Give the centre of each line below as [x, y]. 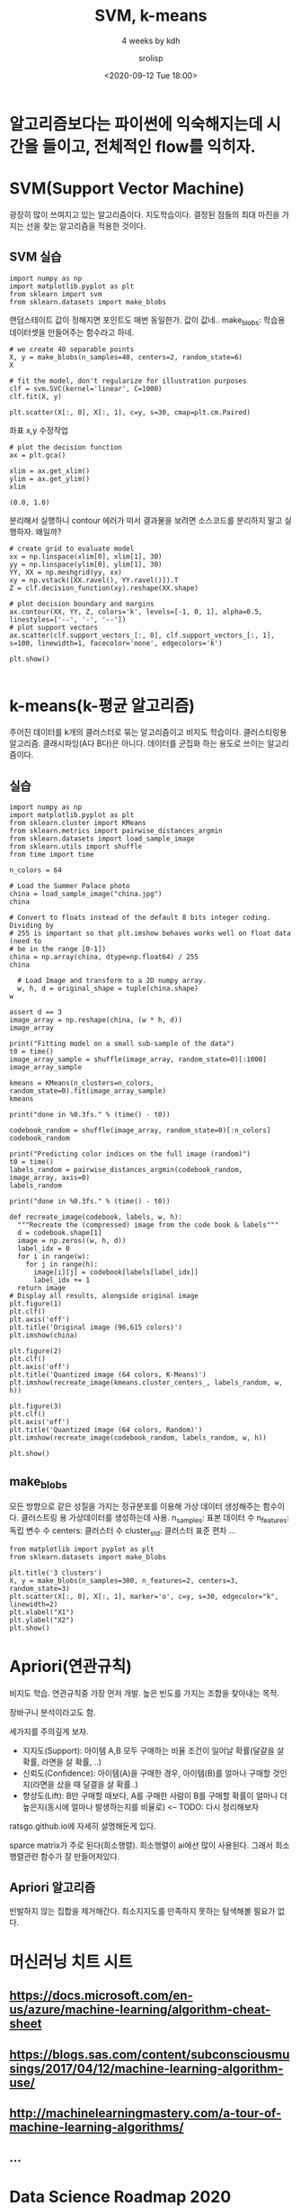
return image [42, 1288]
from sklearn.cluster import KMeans [78, 823]
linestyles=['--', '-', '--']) [68, 620]
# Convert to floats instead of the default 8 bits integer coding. [140, 918]
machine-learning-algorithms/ [97, 2127]
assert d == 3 [36, 1013]
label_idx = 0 [44, 1249]
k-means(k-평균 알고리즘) [102, 706]
